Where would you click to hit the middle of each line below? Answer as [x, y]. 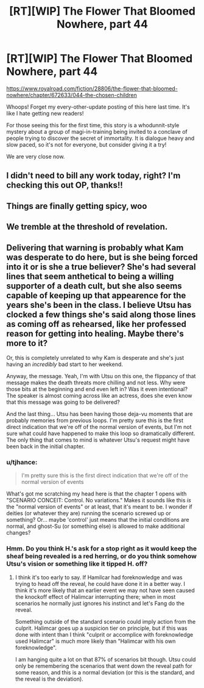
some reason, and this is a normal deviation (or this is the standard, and [105, 672]
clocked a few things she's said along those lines [101, 314]
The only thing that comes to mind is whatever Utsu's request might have [98, 440]
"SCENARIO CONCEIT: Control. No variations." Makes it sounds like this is [99, 500]
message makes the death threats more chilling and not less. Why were [96, 382]
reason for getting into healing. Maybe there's [95, 333]
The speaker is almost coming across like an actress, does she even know [100, 395]
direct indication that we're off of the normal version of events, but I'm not [99, 426]
